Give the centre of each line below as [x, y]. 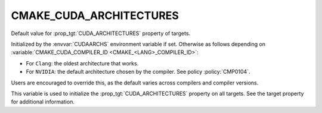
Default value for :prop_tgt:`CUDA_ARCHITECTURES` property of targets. [101, 33]
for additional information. [43, 102]
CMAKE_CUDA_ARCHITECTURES [95, 15]
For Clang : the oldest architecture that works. [82, 63]
